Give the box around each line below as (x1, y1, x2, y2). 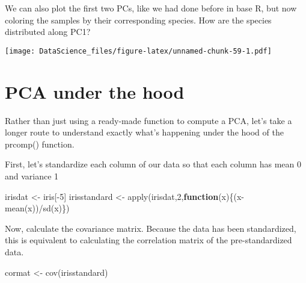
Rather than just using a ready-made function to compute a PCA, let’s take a (5, 114, 292, 126)
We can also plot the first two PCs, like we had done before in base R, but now (5, 2, 297, 14)
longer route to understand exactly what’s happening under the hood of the (5, 126, 284, 138)
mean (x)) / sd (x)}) (5, 202, 70, 214)
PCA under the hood (5, 79, 185, 104)
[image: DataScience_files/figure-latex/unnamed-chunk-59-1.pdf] (5, 46, 272, 55)
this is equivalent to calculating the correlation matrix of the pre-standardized (5, 234, 292, 246)
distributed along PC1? (5, 25, 91, 38)
